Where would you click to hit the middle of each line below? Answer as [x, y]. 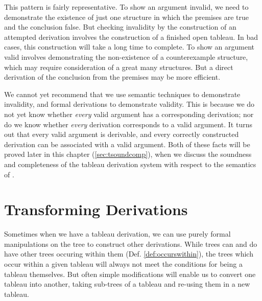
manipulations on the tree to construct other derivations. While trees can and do [131, 244]
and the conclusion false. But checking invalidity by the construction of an [120, 27]
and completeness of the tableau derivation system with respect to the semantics [130, 164]
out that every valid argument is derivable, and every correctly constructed [122, 134]
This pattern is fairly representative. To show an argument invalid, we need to [126, 7]
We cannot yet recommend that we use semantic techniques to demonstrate [122, 94]
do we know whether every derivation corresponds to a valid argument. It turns [128, 124]
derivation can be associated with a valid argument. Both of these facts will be [127, 144]
